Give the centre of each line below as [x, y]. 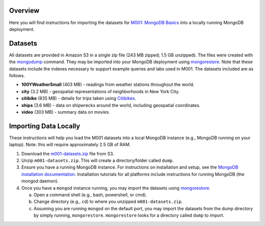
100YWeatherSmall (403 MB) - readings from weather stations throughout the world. [108, 85]
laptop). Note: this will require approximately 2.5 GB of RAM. [70, 145]
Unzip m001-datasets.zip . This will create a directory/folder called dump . [98, 161]
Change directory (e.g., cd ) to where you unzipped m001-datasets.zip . [108, 201]
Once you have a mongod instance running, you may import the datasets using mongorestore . [116, 188]
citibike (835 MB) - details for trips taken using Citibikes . [79, 99]
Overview [24, 11]
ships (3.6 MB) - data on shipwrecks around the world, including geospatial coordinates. [111, 105]
